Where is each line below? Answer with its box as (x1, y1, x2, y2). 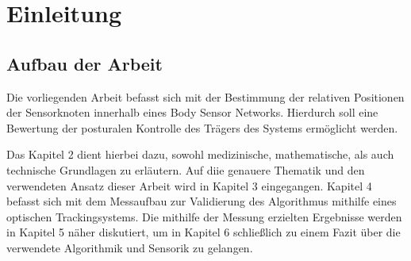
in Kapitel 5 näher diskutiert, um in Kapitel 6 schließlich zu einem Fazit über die (6, 224, 401, 240)
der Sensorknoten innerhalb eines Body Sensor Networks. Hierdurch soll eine (6, 104, 378, 121)
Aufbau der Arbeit (6, 51, 163, 75)
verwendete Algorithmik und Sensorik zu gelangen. (6, 239, 253, 255)
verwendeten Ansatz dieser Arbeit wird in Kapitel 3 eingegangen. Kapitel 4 (6, 177, 372, 194)
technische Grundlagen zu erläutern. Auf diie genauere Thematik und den (6, 161, 365, 178)
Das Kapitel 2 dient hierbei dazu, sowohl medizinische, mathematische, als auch (6, 146, 394, 163)
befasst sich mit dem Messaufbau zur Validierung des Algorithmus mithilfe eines (6, 193, 397, 209)
